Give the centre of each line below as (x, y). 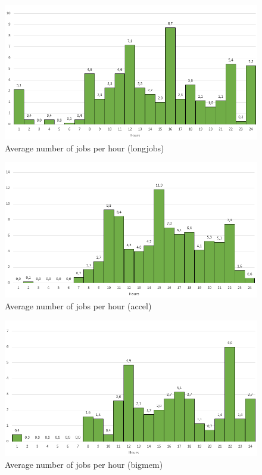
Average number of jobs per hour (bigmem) (84, 464)
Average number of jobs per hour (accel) (78, 305)
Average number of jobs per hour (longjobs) (85, 148)
